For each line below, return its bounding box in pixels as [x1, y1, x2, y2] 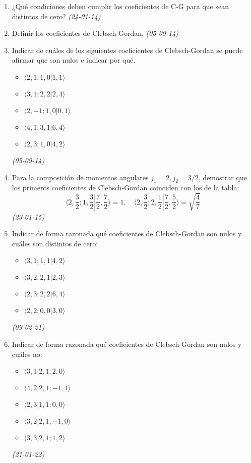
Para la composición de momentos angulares [12, 172, 149, 182]
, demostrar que [198, 172, 247, 182]
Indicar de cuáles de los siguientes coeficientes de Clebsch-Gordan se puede [12, 44, 243, 55]
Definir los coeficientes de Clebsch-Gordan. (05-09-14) [12, 28, 179, 38]
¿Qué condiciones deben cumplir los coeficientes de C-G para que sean [12, 1, 229, 11]
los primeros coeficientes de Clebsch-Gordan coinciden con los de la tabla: [12, 182, 239, 193]
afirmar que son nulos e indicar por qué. [12, 55, 136, 65]
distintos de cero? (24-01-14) [12, 11, 101, 21]
